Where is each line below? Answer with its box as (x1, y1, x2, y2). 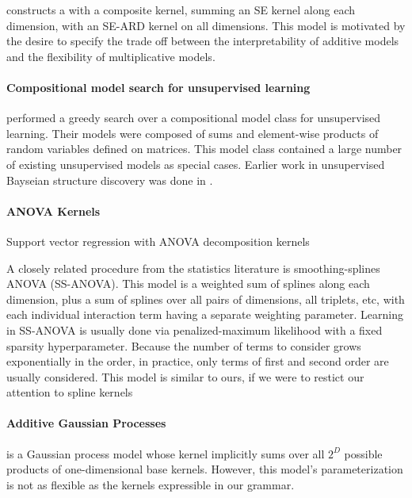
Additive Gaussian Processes (6, 415, 166, 431)
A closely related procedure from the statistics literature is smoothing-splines (6, 259, 380, 276)
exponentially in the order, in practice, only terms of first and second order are (6, 353, 389, 370)
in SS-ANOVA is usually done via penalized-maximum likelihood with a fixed (6, 321, 383, 338)
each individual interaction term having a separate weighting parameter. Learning (6, 306, 404, 323)
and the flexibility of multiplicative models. (6, 48, 216, 64)
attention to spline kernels (6, 384, 133, 400)
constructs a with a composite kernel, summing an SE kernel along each (6, 2, 356, 17)
